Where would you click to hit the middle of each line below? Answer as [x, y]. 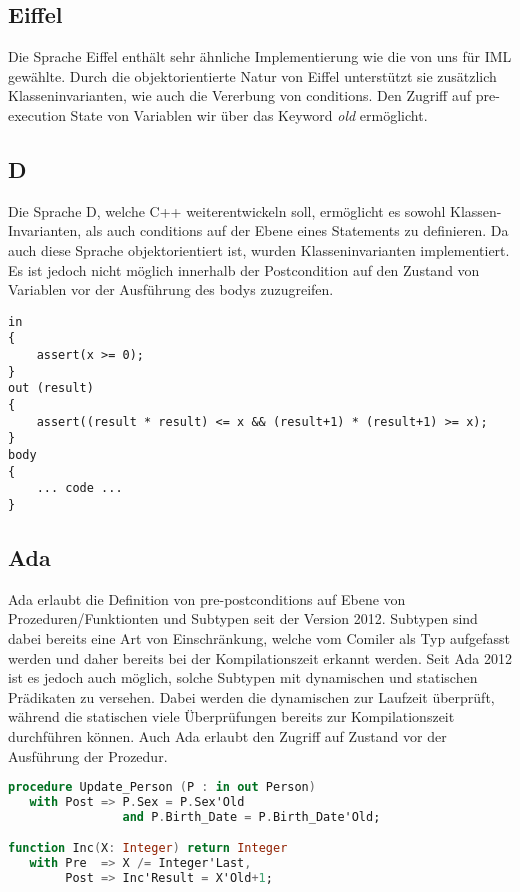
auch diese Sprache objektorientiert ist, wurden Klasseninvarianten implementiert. [259, 249]
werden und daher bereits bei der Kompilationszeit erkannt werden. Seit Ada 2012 [260, 657]
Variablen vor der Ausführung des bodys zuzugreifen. [171, 289]
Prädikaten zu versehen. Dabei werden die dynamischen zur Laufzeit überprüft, [251, 696]
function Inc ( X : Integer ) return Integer [148, 848]
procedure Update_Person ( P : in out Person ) [162, 787]
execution [37, 114]
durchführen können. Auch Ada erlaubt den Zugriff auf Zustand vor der [227, 735]
